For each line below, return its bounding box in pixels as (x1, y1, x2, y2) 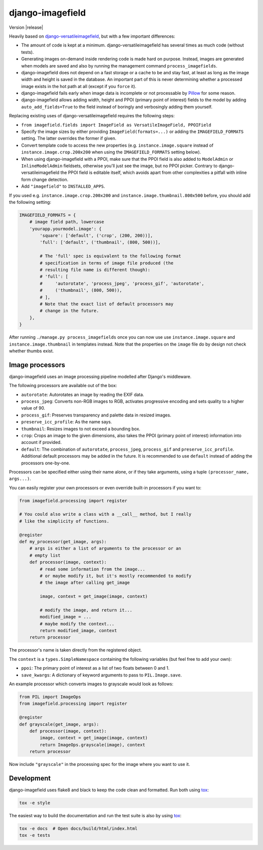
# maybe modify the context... (39, 621, 114, 627)
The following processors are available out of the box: (9, 383, 117, 389)
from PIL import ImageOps (19, 694, 81, 700)
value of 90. (21, 405, 46, 411)
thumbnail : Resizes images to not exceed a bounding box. (21, 426, 141, 432)
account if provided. (21, 439, 62, 445)
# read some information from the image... (39, 566, 146, 572)
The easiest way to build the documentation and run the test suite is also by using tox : (9, 813, 182, 818)
